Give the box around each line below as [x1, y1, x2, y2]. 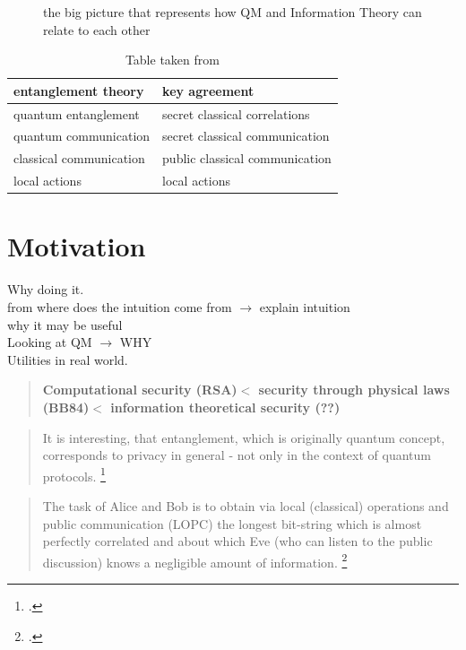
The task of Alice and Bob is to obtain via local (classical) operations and [42, 496, 449, 515]
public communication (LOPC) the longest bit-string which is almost [42, 514, 422, 533]
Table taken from [125, 50, 220, 69]
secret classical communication [162, 126, 330, 145]
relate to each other [43, 20, 151, 39]
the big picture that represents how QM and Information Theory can [43, 3, 422, 21]
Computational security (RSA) [42, 380, 237, 399]
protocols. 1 [42, 464, 106, 485]
